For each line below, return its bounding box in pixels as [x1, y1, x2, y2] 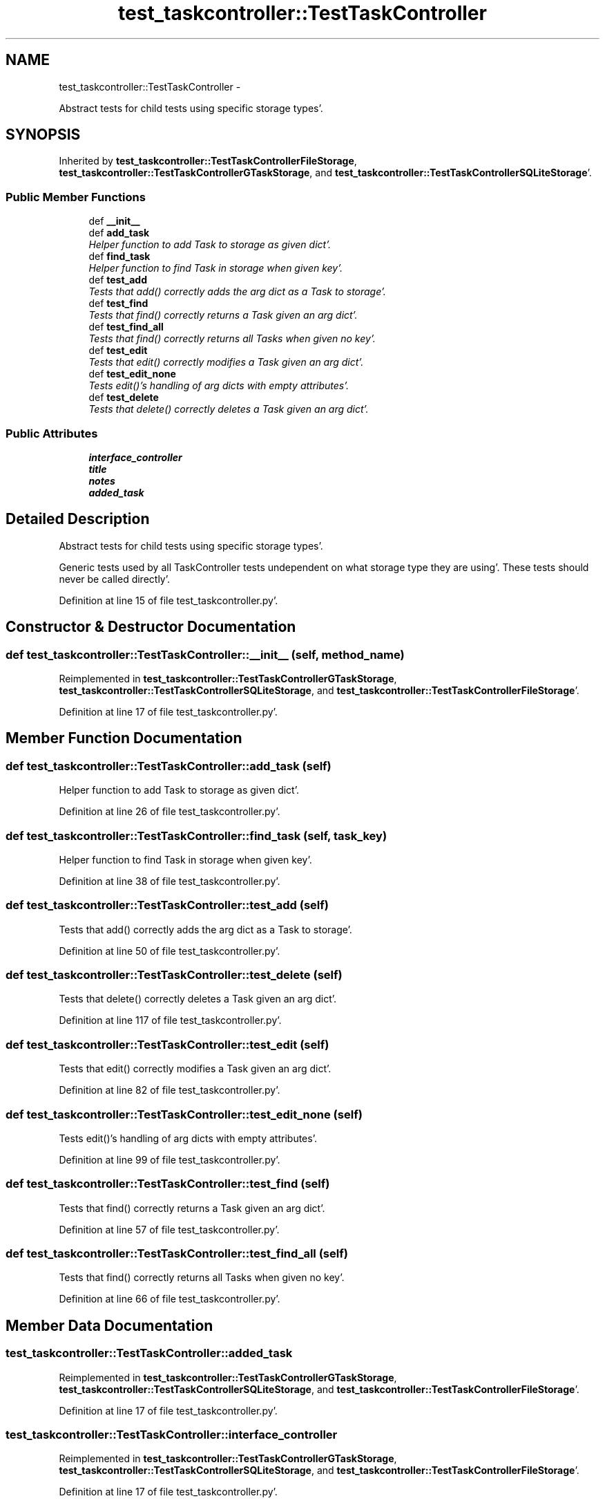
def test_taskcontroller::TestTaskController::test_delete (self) [6, 968, 343, 982]
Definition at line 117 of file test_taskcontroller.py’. [59, 1014, 282, 1027]
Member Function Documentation [6, 729, 242, 747]
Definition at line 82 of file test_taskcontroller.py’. [59, 1084, 280, 1096]
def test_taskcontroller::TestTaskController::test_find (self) [6, 1177, 330, 1191]
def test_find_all [88, 321, 164, 333]
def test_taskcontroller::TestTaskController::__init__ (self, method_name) [6, 647, 405, 662]
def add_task [88, 227, 150, 239]
